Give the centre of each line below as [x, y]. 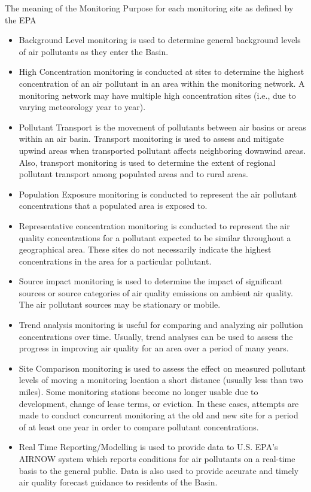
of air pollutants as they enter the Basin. [94, 51]
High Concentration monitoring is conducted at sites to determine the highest [161, 72]
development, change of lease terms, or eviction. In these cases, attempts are [159, 403]
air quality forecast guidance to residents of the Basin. [118, 482]
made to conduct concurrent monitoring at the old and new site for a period [158, 415]
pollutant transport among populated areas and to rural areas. [133, 174]
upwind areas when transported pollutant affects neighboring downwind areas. [162, 150]
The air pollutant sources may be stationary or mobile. [120, 304]
